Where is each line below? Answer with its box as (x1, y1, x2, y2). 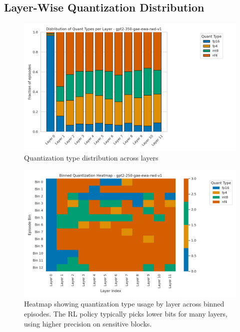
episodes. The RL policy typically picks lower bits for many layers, (24, 308, 227, 319)
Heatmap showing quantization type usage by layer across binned (24, 298, 224, 309)
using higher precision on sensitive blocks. (24, 318, 152, 328)
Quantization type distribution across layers (24, 152, 158, 163)
